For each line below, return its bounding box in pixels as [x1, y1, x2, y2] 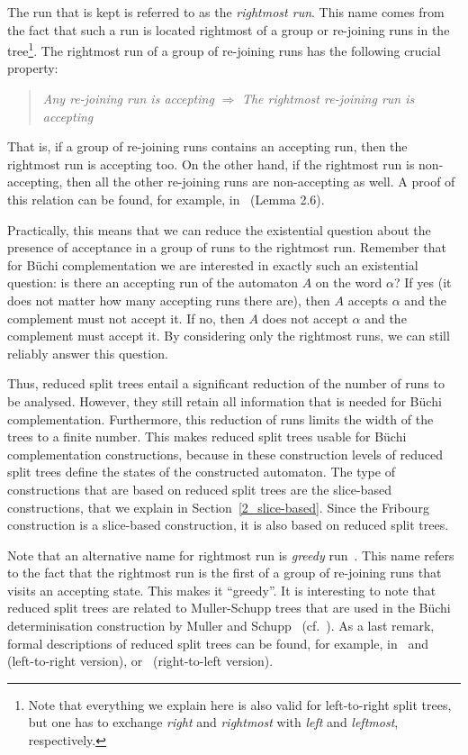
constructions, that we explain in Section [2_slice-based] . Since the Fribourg [7, 497, 429, 516]
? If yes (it [394, 273, 452, 292]
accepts [347, 290, 389, 309]
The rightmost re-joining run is [241, 89, 415, 108]
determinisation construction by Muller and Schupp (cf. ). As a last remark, [7, 616, 435, 635]
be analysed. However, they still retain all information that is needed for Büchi [7, 391, 442, 410]
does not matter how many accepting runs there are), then [7, 290, 330, 309]
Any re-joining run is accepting [42, 89, 214, 108]
